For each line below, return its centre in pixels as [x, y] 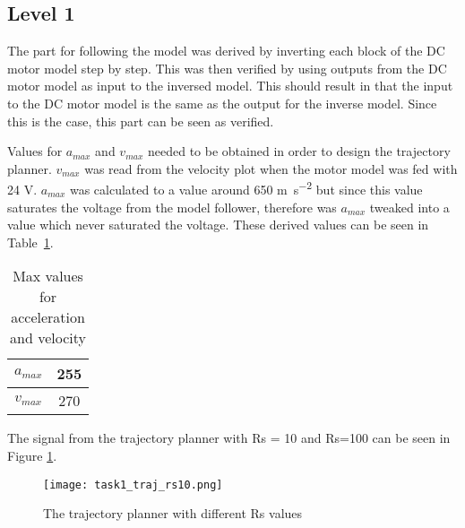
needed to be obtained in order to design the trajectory [299, 151]
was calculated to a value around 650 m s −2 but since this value [246, 188]
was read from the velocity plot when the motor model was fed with [271, 168]
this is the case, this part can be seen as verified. [141, 121]
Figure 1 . [32, 455]
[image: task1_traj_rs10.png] [133, 485]
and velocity [48, 338]
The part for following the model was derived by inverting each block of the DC [226, 51]
